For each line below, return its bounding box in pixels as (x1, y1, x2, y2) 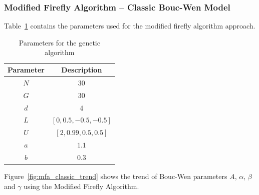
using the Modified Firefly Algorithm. (24, 180, 139, 191)
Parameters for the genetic (19, 37, 100, 47)
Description (61, 64, 102, 74)
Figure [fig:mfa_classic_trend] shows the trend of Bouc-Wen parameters (4, 171, 227, 181)
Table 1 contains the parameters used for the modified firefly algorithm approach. (4, 20, 255, 31)
